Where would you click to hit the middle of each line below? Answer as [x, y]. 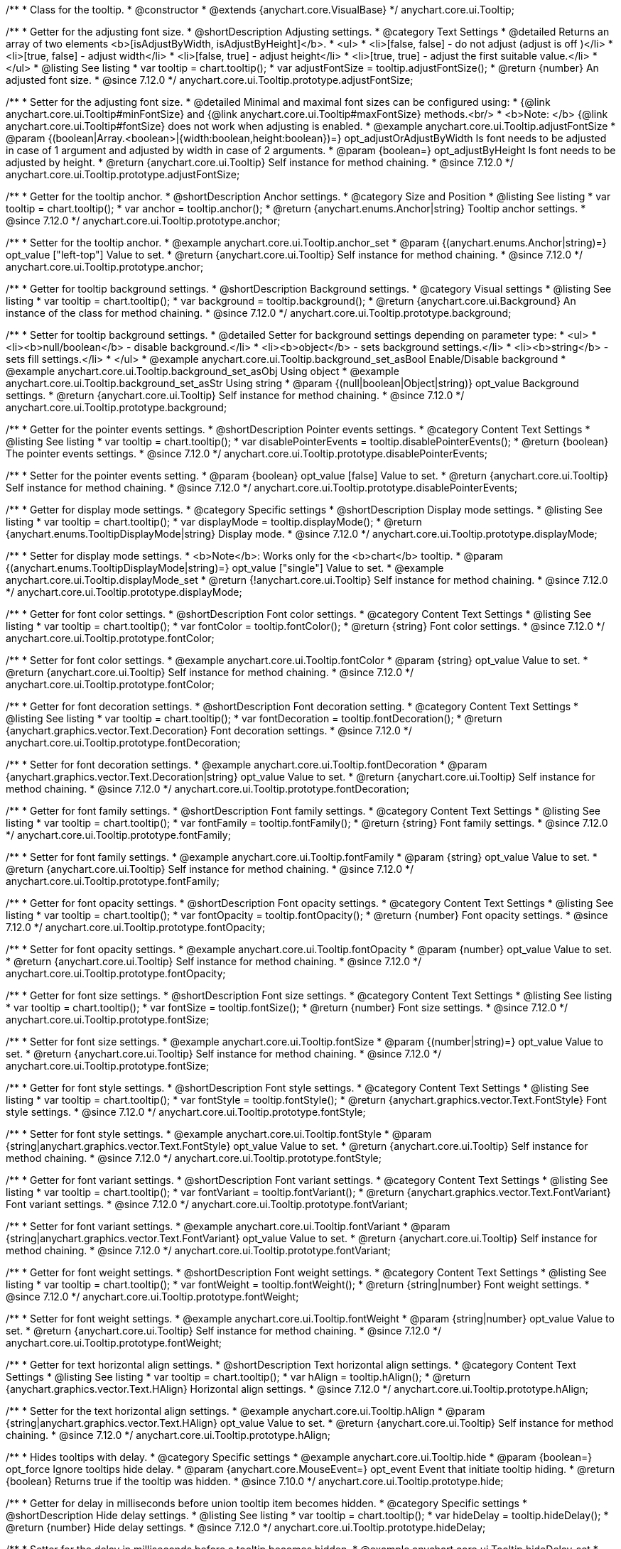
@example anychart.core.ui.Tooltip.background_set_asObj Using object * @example [202, 371]
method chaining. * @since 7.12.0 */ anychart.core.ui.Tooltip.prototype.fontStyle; [194, 1158]
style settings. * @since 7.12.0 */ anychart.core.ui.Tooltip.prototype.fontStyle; [186, 1112]
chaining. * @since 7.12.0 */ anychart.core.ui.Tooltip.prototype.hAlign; [168, 1435]
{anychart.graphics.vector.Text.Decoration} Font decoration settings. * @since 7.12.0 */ [209, 730]
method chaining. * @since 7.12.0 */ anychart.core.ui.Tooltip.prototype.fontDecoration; [208, 789]
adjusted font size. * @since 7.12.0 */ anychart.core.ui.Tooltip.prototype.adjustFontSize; [210, 80]
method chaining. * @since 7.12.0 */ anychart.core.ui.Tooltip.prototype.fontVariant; [198, 1250]
